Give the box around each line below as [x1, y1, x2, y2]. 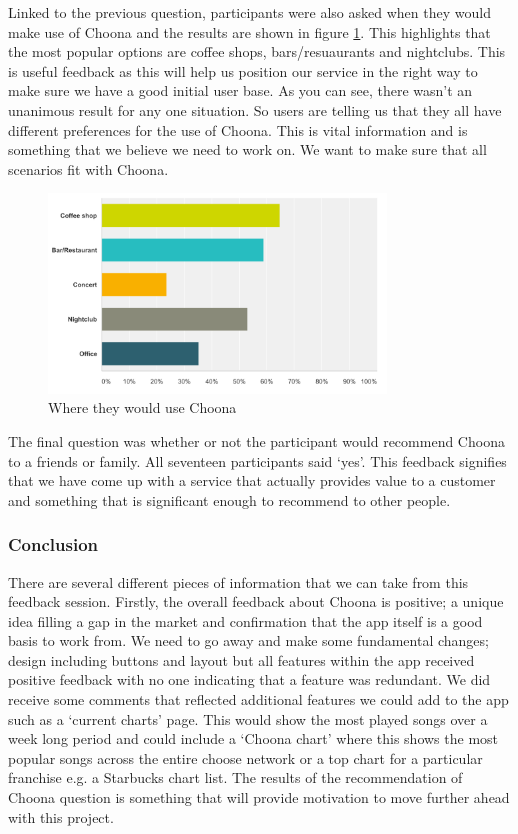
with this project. [8, 806, 114, 827]
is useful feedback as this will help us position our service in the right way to [8, 60, 478, 81]
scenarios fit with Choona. [8, 158, 169, 179]
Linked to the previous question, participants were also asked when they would [8, 2, 491, 22]
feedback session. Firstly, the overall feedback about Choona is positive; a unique [8, 591, 504, 612]
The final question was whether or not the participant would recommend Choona [8, 430, 505, 451]
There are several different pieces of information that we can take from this [8, 571, 469, 592]
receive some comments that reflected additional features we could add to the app [8, 689, 509, 710]
